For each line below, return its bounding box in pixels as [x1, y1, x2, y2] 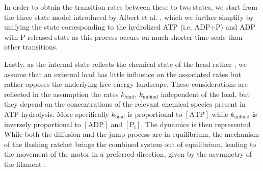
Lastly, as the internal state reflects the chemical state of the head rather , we [4, 58, 247, 69]
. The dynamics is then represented [141, 118, 251, 129]
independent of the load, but [161, 88, 250, 99]
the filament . [4, 158, 46, 169]
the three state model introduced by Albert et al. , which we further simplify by [4, 11, 254, 22]
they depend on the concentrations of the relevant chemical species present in [4, 99, 246, 109]
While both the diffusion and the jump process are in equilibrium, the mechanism [4, 129, 259, 139]
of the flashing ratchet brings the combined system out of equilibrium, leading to [4, 138, 256, 149]
